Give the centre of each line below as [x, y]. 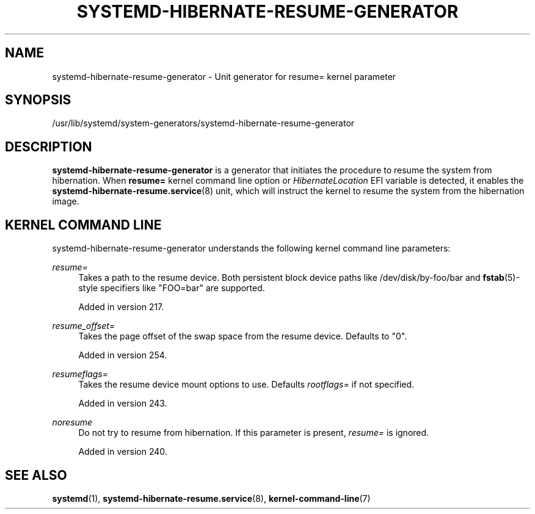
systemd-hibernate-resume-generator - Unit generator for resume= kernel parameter [224, 76]
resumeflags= [80, 374]
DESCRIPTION [49, 147]
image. [66, 201]
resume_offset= [84, 326]
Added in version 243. [123, 404]
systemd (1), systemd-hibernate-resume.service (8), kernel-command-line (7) [211, 498]
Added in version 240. [123, 452]
